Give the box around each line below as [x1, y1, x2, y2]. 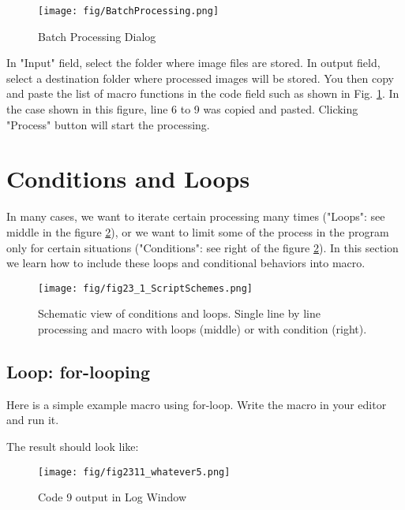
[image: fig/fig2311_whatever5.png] [38, 466, 231, 478]
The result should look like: [6, 437, 139, 454]
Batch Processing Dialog [38, 28, 156, 44]
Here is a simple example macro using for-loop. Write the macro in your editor [6, 396, 387, 412]
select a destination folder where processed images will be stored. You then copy [6, 69, 394, 86]
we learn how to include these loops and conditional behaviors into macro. [6, 255, 366, 271]
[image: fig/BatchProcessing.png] [38, 6, 219, 17]
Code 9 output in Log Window [38, 489, 187, 505]
